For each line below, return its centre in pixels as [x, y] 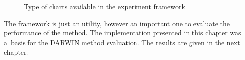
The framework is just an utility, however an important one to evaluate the [117, 23]
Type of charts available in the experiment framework [104, 6]
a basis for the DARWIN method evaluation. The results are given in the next [122, 42]
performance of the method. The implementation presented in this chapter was [122, 33]
